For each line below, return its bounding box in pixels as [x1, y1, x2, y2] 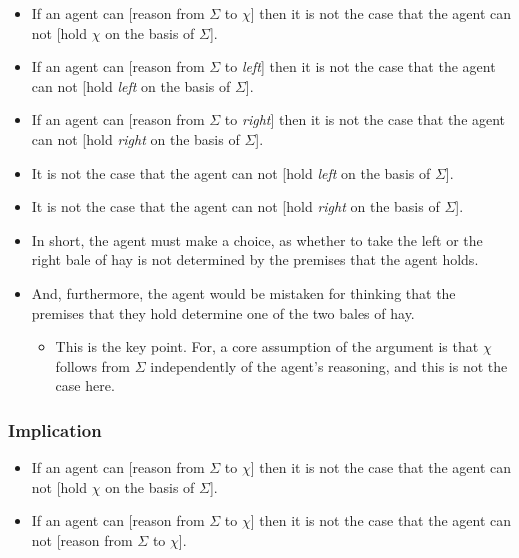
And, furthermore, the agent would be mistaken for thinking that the [31, 282, 456, 303]
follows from [55, 355, 130, 376]
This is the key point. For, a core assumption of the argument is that [55, 336, 479, 357]
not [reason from [31, 529, 133, 550]
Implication [8, 417, 102, 442]
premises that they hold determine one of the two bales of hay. [31, 302, 415, 323]
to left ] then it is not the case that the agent [224, 56, 496, 77]
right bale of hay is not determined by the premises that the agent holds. [31, 249, 479, 270]
